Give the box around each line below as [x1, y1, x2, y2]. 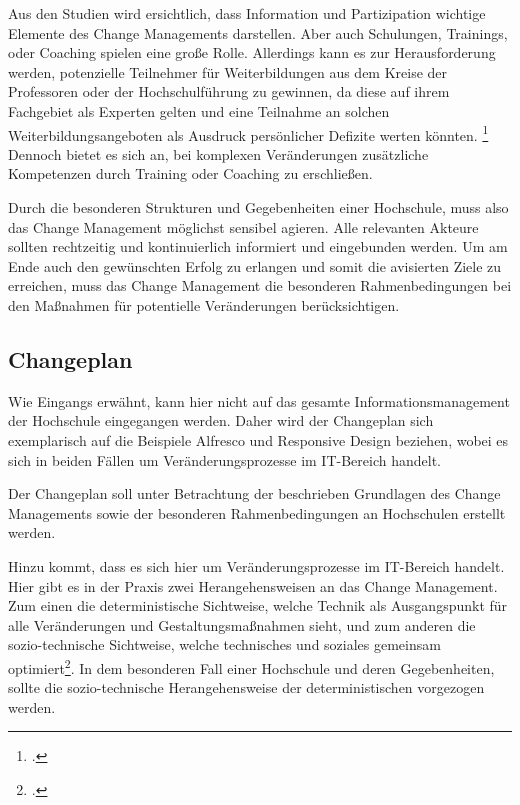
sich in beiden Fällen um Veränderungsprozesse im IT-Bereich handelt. [8, 449, 441, 470]
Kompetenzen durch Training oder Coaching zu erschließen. [8, 163, 373, 184]
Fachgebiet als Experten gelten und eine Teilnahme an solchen [8, 100, 390, 121]
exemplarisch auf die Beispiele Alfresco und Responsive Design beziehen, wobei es [8, 429, 509, 450]
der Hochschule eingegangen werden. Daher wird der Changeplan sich [8, 410, 434, 431]
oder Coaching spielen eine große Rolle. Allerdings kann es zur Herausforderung [8, 42, 496, 63]
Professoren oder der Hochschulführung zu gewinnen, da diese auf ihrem [8, 81, 450, 102]
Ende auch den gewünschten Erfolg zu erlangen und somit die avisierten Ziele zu [8, 255, 502, 276]
